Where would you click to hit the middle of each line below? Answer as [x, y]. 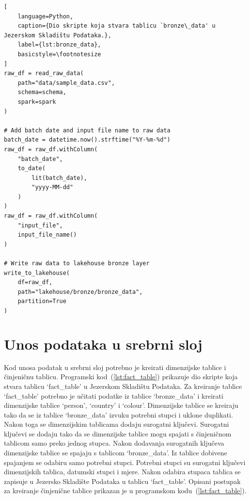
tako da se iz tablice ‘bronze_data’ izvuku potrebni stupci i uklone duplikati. [118, 414]
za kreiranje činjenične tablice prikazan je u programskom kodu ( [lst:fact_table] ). [125, 491]
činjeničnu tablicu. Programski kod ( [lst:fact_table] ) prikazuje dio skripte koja [121, 377]
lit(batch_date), [59, 178]
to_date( [31, 169]
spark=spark [37, 102]
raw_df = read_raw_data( [44, 73]
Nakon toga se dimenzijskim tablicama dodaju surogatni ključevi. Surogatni [117, 424]
